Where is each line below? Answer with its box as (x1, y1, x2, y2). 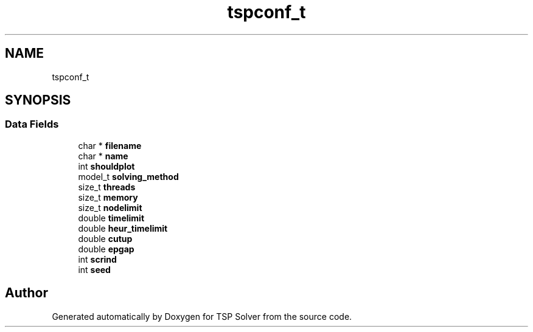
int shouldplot (78, 161, 135, 171)
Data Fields (5, 118, 59, 131)
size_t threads (78, 181, 136, 192)
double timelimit (78, 212, 145, 223)
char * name (78, 150, 128, 161)
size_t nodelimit (78, 202, 142, 213)
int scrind (78, 254, 117, 265)
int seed (78, 264, 111, 275)
